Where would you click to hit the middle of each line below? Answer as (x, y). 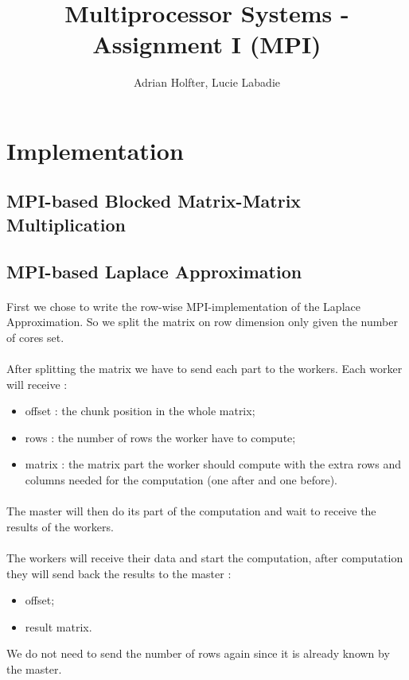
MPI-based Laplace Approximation (154, 271)
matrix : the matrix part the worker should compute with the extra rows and (213, 464)
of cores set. (35, 337)
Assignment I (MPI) (207, 44)
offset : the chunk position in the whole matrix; (140, 411)
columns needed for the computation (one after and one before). (181, 479)
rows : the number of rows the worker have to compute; (160, 437)
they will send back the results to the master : (119, 573)
